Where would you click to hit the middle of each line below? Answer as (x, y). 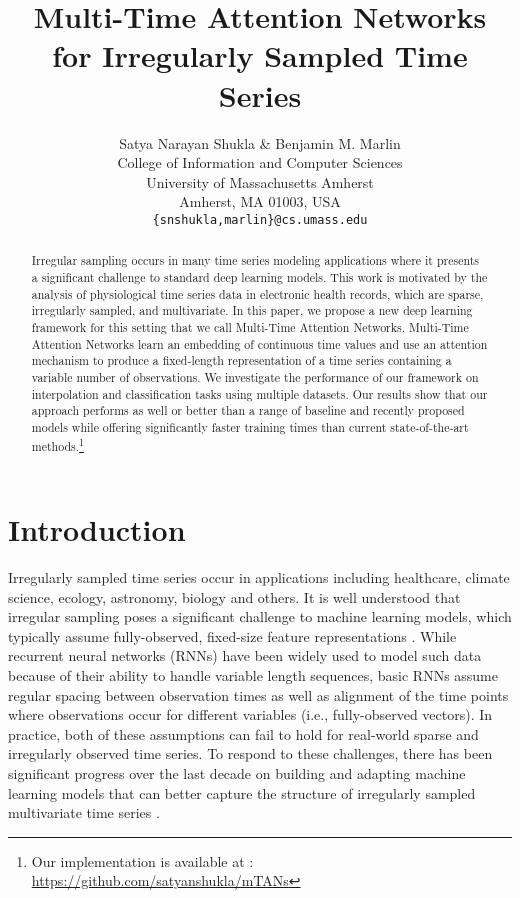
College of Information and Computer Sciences (260, 162)
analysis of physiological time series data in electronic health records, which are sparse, (257, 293)
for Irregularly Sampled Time (260, 55)
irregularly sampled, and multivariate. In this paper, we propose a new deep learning (252, 310)
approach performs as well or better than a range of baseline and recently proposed (248, 410)
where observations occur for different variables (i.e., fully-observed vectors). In (250, 714)
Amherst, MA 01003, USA (260, 201)
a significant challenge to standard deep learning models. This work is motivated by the (259, 276)
